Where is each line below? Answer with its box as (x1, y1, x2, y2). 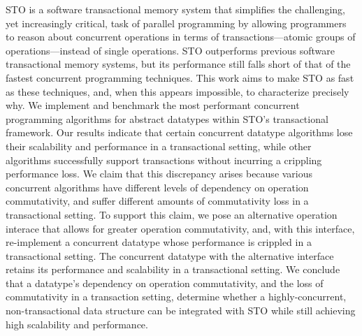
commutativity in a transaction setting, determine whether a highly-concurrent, (6, 289, 347, 304)
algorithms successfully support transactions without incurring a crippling (6, 152, 322, 167)
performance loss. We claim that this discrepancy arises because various (6, 166, 313, 181)
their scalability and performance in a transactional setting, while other (6, 138, 312, 153)
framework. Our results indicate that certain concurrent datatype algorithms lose (6, 125, 353, 140)
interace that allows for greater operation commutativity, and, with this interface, (6, 221, 355, 235)
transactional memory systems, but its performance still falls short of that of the (6, 57, 351, 71)
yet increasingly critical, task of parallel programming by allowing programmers (6, 15, 347, 30)
